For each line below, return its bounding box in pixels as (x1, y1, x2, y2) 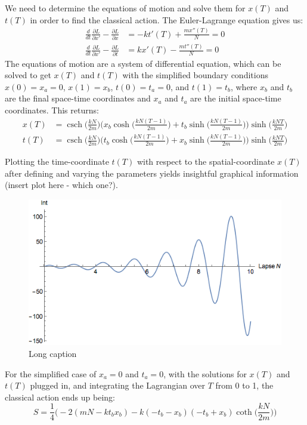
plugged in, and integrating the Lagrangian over (30, 379, 205, 392)
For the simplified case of (5, 367, 97, 380)
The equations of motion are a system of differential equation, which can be (5, 57, 281, 69)
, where (230, 80, 258, 93)
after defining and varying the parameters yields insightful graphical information (5, 167, 299, 179)
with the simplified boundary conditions (122, 69, 268, 81)
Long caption (29, 347, 77, 359)
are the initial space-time (190, 92, 281, 104)
